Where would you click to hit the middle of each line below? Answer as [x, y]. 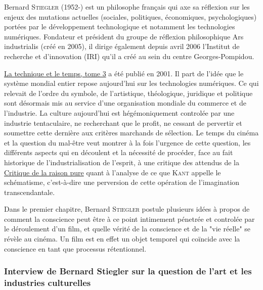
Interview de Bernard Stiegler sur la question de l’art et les [128, 271]
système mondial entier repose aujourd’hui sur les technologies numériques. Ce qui [131, 83]
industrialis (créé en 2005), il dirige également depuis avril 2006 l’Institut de [122, 46]
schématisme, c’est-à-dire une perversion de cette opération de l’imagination [122, 182]
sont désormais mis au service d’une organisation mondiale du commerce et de [125, 103]
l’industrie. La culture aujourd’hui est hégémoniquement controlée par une [119, 112]
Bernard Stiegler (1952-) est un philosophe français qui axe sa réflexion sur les [127, 7]
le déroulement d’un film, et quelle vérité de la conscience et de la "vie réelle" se [127, 229]
